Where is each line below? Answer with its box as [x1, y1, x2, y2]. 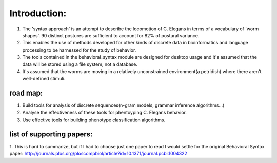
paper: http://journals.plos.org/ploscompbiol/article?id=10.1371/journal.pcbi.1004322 [9, 151, 187, 157]
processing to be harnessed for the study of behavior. [22, 46, 136, 53]
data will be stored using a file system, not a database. [22, 61, 138, 67]
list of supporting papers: [9, 130, 93, 138]
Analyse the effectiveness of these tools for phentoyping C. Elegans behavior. [22, 109, 187, 115]
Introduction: [9, 8, 67, 19]
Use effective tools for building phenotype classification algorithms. [22, 117, 166, 123]
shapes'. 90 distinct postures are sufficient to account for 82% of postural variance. [22, 32, 200, 38]
